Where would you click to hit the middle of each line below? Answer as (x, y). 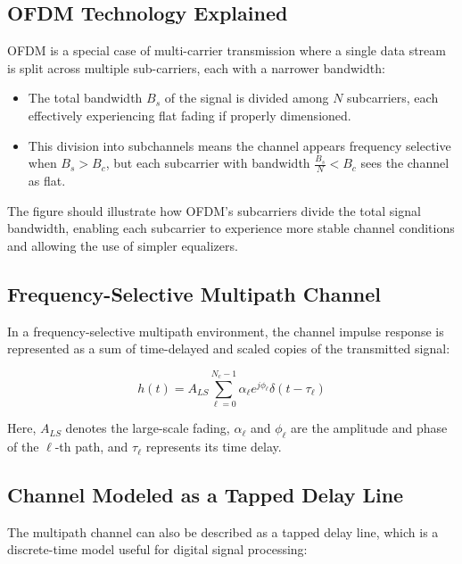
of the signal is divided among (247, 98)
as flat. (47, 180)
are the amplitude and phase (369, 428)
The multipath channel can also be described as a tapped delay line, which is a (223, 531)
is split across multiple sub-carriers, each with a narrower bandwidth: (196, 67)
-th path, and (91, 447)
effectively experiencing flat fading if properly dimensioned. (190, 115)
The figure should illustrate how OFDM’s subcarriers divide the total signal (214, 210)
